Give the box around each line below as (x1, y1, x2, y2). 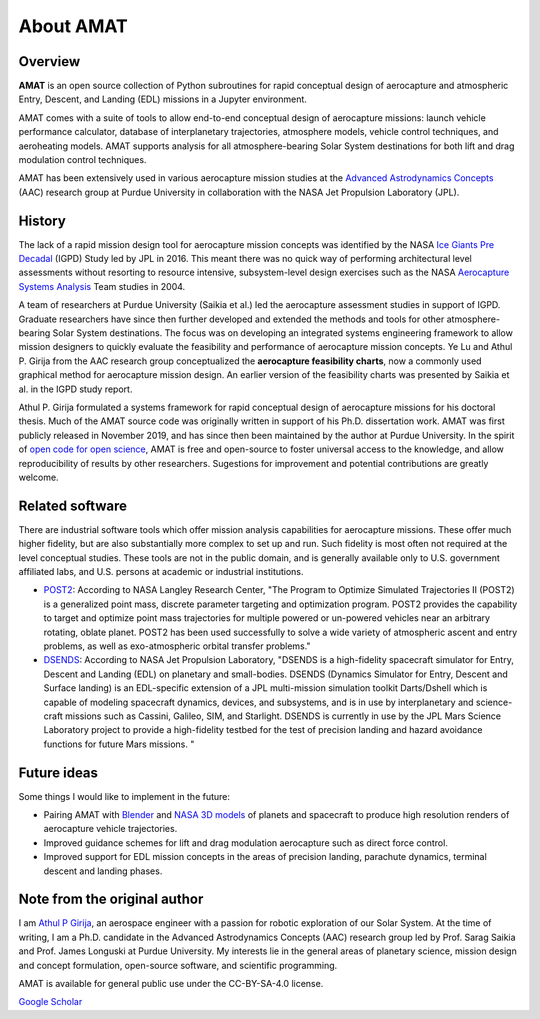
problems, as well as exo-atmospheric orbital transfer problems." (43, 640, 311, 652)
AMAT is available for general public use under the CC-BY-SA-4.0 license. (18, 978, 324, 990)
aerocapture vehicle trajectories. (43, 823, 178, 835)
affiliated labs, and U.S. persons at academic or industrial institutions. (18, 566, 304, 578)
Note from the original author (18, 891, 204, 908)
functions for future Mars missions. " (43, 738, 195, 750)
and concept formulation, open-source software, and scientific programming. (18, 959, 338, 971)
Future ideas (18, 764, 99, 781)
